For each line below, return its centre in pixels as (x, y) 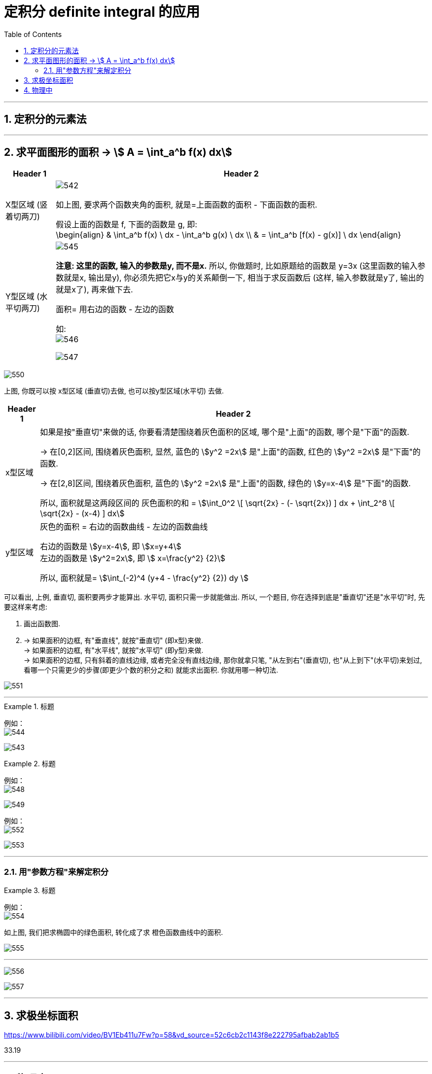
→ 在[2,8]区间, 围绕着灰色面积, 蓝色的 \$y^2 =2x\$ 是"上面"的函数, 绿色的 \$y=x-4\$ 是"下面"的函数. (225, 483)
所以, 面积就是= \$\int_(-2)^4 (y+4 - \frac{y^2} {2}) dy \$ (144, 578)
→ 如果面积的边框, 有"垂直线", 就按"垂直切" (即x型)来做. (113, 641)
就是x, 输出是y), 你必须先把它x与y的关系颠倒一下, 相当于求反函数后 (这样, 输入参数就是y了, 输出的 (244, 278)
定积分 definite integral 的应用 (102, 12)
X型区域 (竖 (27, 205)
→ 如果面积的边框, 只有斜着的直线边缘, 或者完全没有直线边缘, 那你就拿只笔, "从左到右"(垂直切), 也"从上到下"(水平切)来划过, (223, 660)
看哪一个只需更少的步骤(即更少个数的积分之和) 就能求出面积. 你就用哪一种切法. (151, 670)
